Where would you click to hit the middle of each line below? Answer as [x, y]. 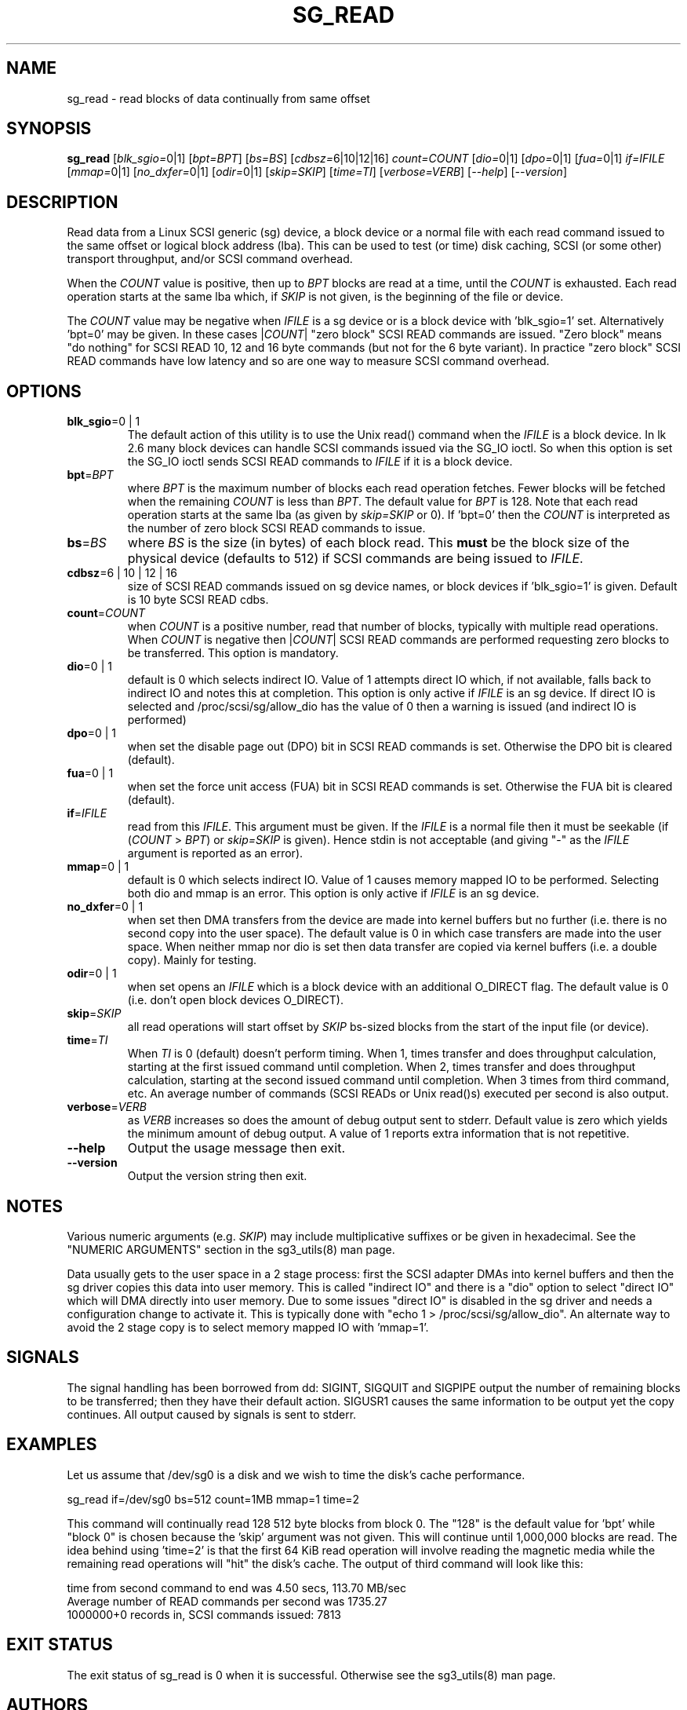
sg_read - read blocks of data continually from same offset [218, 98]
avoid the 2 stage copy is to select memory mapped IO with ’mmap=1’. [248, 1327]
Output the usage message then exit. [236, 1148]
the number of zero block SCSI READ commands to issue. [276, 528]
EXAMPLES [52, 1445]
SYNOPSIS [49, 129]
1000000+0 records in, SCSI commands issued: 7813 [204, 1614]
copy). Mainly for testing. [192, 960]
